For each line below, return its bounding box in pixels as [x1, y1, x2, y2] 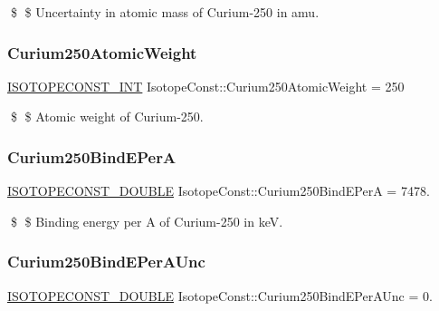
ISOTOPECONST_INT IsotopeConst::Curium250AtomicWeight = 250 [7, 76, 405, 95]
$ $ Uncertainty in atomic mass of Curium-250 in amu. [10, 3, 320, 21]
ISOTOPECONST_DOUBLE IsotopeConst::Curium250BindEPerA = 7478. [7, 181, 430, 200]
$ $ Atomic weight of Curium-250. [10, 107, 204, 126]
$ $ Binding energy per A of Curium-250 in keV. [10, 211, 283, 230]
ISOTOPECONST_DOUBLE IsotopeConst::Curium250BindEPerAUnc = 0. [7, 286, 433, 305]
